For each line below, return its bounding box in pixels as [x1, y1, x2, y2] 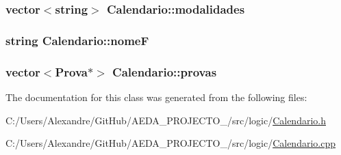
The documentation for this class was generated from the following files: [5, 89, 307, 104]
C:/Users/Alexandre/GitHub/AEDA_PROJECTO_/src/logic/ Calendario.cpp [5, 136, 336, 150]
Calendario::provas [112, 63, 217, 80]
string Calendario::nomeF [5, 31, 149, 48]
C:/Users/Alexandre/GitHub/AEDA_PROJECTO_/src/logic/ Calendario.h [5, 113, 326, 127]
